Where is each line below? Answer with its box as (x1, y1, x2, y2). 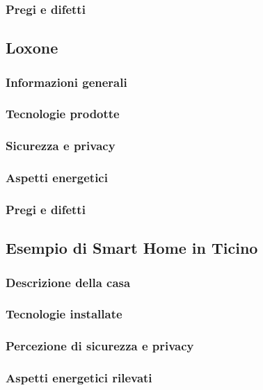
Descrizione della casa (6, 273, 131, 291)
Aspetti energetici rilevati (6, 369, 152, 387)
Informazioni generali (6, 73, 127, 90)
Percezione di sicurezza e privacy (6, 337, 194, 355)
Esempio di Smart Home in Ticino (6, 237, 258, 259)
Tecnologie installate (6, 305, 122, 323)
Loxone (6, 37, 58, 58)
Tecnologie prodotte (6, 105, 120, 122)
